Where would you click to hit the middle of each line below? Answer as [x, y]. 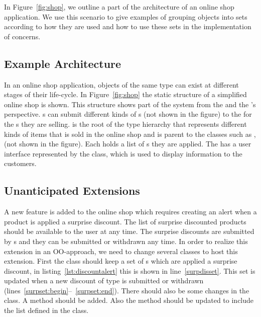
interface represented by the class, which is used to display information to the [123, 153]
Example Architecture [63, 63]
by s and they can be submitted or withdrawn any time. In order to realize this [126, 241]
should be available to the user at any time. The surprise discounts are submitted [129, 231]
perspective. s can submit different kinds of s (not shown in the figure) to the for [128, 114]
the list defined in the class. [46, 310]
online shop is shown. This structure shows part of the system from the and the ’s [130, 104]
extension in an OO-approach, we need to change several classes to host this [121, 251]
